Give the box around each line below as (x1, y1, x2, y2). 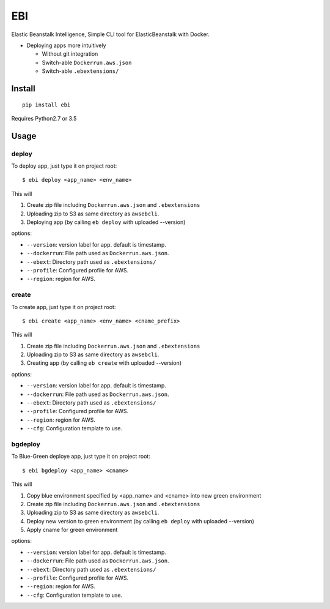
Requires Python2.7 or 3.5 (11, 114, 77, 122)
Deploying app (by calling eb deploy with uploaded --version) (26, 219, 186, 226)
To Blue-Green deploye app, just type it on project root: (11, 453, 151, 460)
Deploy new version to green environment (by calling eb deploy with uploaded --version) (26, 517, 255, 525)
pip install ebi (22, 101, 71, 108)
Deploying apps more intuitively (26, 42, 106, 49)
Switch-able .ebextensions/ (42, 67, 119, 75)
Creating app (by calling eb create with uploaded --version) (26, 359, 182, 367)
